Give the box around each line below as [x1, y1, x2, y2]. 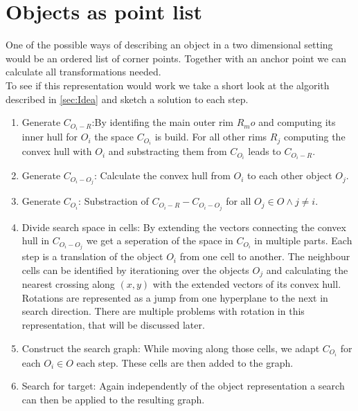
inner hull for [21, 129, 78, 144]
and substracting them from [108, 144, 227, 158]
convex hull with [21, 144, 92, 158]
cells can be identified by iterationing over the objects [21, 262, 249, 277]
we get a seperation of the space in [86, 233, 233, 248]
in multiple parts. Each [254, 233, 352, 248]
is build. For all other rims [154, 129, 267, 144]
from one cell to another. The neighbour [179, 249, 350, 264]
